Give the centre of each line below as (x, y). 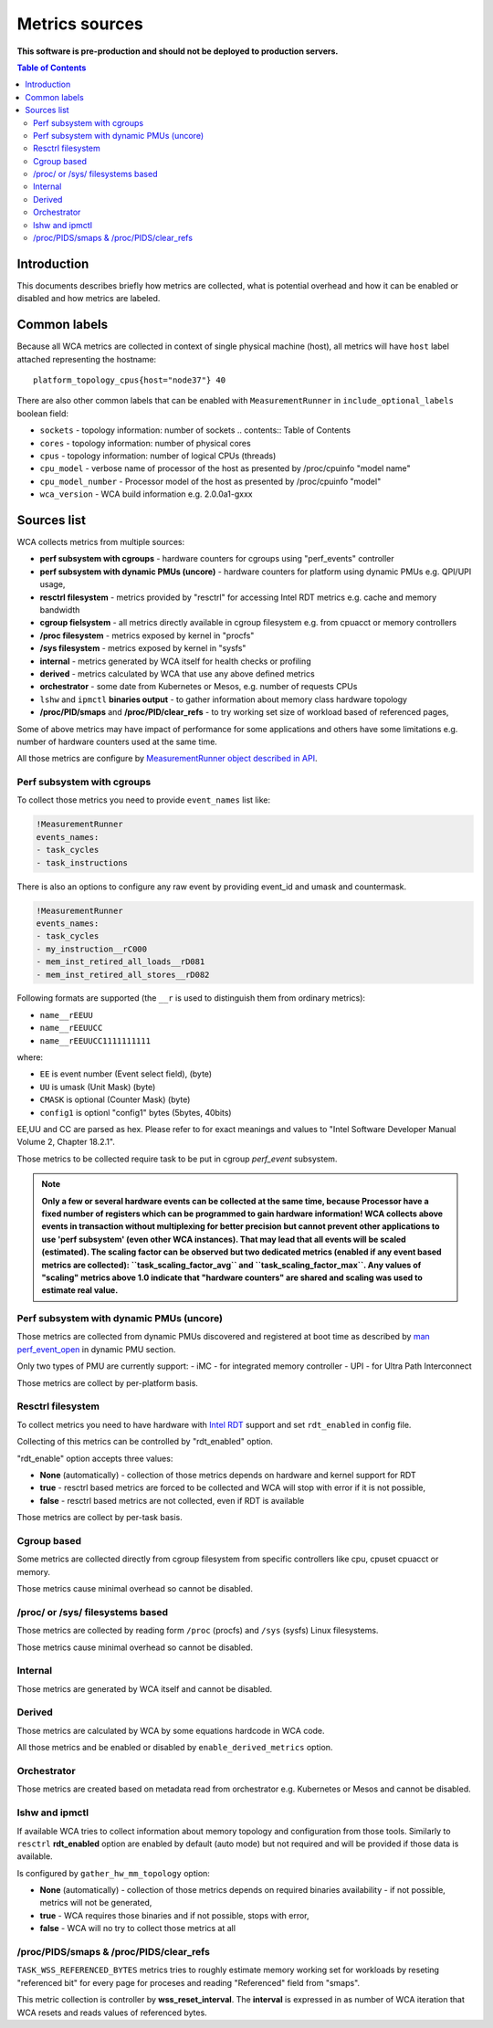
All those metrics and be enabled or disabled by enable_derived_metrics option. (175, 1748)
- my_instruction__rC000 (92, 949)
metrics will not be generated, (96, 1903)
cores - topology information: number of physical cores (145, 443)
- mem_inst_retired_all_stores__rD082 (123, 974)
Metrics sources (80, 24)
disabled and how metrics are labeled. (89, 299)
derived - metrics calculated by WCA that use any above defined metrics (177, 673)
